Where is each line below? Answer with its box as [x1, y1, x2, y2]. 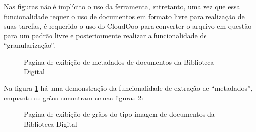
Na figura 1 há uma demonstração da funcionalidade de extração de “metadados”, [4, 83, 253, 93]
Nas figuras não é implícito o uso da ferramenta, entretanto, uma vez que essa [4, 1, 240, 11]
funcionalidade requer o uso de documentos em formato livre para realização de [4, 11, 245, 21]
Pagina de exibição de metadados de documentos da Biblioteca [24, 56, 214, 66]
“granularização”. [4, 40, 55, 50]
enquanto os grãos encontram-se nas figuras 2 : [4, 92, 143, 102]
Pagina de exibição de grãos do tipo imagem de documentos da [24, 109, 215, 119]
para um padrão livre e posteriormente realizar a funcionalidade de [4, 30, 207, 40]
